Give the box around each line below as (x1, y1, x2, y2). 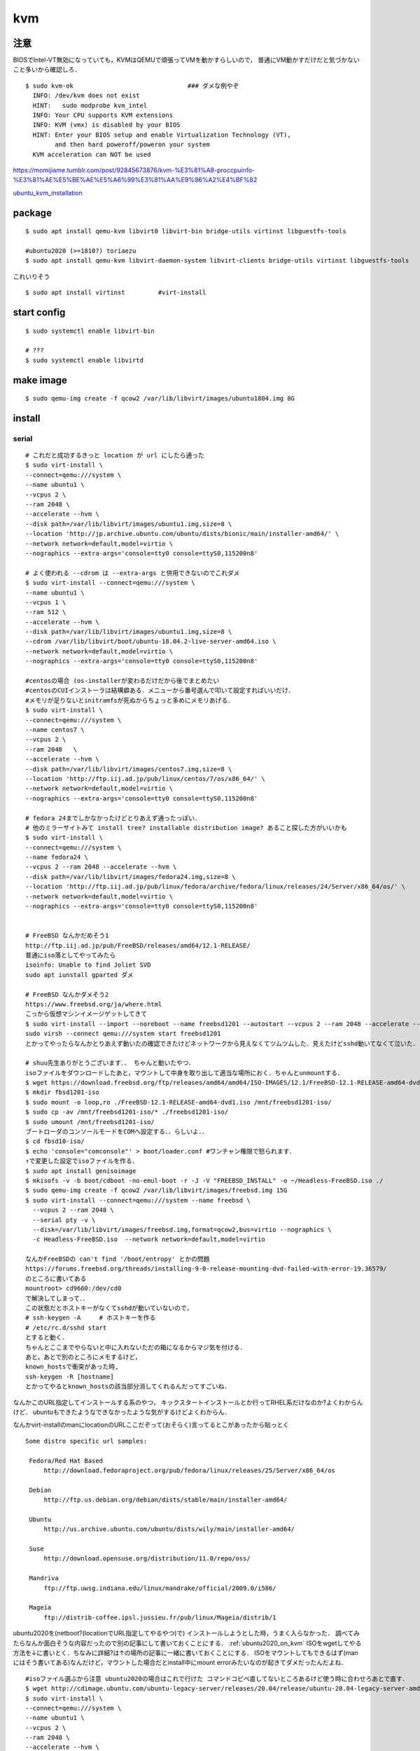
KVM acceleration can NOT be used (32, 151, 151, 158)
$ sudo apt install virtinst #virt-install (25, 289, 206, 297)
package (13, 207, 52, 219)
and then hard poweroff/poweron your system (55, 141, 210, 148)
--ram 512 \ (25, 608, 66, 616)
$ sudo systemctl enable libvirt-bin (25, 326, 155, 335)
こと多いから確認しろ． (13, 65, 80, 74)
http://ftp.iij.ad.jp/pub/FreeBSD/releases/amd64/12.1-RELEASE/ (25, 941, 251, 949)
